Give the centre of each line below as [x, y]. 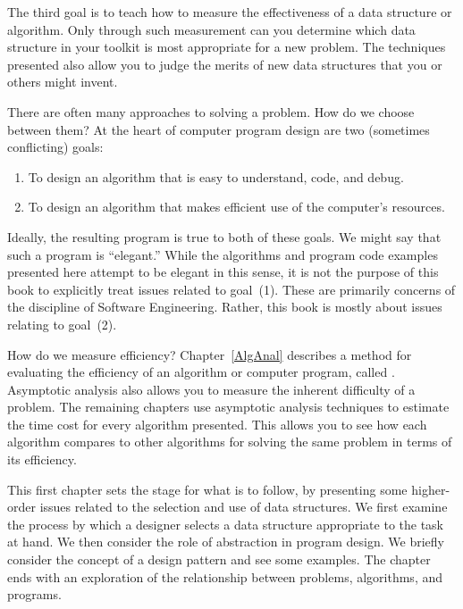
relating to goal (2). [62, 324]
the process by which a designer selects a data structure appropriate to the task [226, 524]
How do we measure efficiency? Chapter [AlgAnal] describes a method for [210, 354]
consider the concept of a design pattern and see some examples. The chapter [219, 559]
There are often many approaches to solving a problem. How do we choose [211, 111]
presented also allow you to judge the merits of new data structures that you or [225, 64]
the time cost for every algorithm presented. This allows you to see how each [217, 424]
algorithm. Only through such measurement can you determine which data [211, 29]
